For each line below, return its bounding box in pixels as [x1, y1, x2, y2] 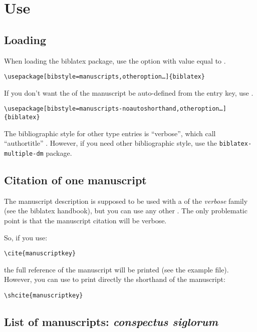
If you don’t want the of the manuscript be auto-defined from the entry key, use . [4, 87, 253, 98]
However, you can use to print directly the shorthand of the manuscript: [4, 274, 225, 284]
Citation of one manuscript [4, 172, 147, 188]
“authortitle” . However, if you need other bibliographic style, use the [4, 138, 217, 148]
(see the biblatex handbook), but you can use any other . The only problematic [4, 205, 247, 216]
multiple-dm [4, 150, 44, 157]
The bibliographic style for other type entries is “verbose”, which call [4, 128, 216, 138]
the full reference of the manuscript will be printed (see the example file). [4, 264, 229, 274]
